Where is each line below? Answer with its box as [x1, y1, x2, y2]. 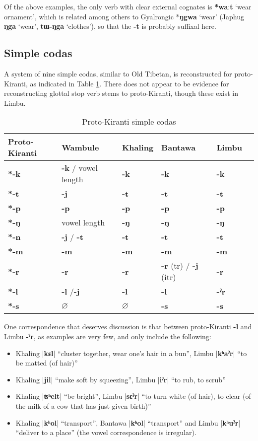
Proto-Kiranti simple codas [82, 116, 176, 128]
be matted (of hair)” [15, 358, 78, 368]
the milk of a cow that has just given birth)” [15, 400, 151, 411]
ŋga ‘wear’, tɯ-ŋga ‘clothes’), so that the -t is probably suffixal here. [4, 21, 216, 31]
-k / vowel [62, 162, 98, 174]
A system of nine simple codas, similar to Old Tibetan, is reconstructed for [4, 68, 232, 78]
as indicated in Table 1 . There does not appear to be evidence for [30, 78, 229, 88]
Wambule [62, 141, 99, 153]
